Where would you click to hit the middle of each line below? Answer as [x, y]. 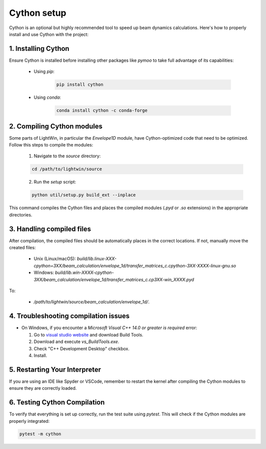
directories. [21, 215]
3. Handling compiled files [50, 229]
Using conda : [47, 97]
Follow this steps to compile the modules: [51, 145]
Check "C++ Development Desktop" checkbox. [82, 348]
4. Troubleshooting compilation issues [69, 316]
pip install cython [80, 85]
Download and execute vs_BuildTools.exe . [76, 342]
